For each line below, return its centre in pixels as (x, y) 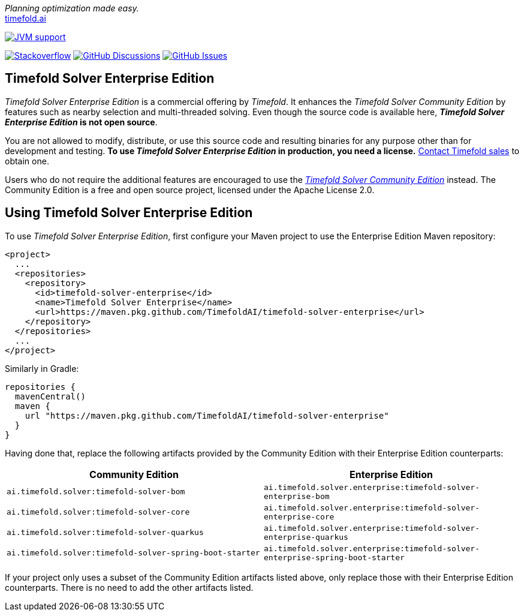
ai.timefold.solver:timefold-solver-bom (96, 492)
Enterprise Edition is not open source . (81, 122)
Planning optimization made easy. (72, 8)
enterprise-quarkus (306, 537)
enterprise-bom (297, 496)
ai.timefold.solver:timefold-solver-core (98, 512)
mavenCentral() (50, 396)
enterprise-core (299, 516)
